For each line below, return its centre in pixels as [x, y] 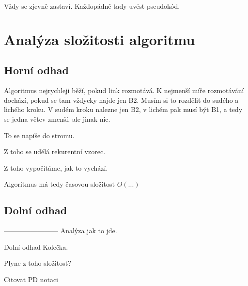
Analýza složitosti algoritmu [100, 39]
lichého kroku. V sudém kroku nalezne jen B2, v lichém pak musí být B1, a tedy [123, 109]
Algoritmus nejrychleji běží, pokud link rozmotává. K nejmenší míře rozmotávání [124, 90]
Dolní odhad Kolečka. [36, 246]
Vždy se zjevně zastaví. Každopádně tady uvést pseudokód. [92, 6]
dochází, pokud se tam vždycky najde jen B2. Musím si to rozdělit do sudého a [121, 100]
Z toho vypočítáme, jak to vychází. [56, 167]
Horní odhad [36, 70]
